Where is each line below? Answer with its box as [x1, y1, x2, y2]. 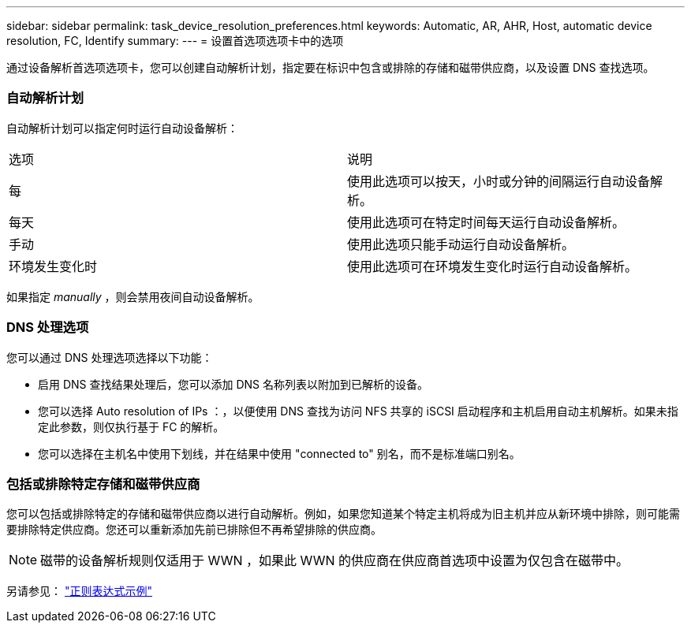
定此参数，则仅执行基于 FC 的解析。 [38, 419, 225, 434]
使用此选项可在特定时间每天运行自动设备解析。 [347, 214, 626, 230]
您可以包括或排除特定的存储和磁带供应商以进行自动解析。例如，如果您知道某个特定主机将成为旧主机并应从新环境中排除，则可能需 [6, 507, 680, 521]
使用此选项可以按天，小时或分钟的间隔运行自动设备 [347, 173, 651, 189]
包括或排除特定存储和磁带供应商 [6, 475, 200, 492]
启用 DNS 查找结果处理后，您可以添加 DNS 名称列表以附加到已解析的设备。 [38, 377, 429, 391]
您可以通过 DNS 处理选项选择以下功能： [6, 350, 213, 364]
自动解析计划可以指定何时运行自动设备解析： [6, 121, 238, 135]
